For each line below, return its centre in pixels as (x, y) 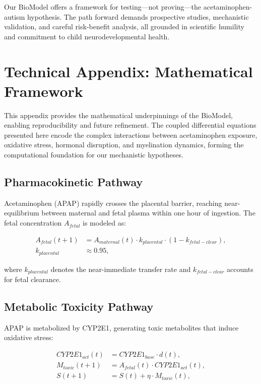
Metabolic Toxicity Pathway (79, 307)
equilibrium (22, 213)
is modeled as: (105, 223)
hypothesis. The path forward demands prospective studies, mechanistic (138, 16)
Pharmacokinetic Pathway (74, 182)
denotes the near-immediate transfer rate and (121, 269)
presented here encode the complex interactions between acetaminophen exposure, (131, 134)
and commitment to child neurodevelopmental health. (87, 36)
